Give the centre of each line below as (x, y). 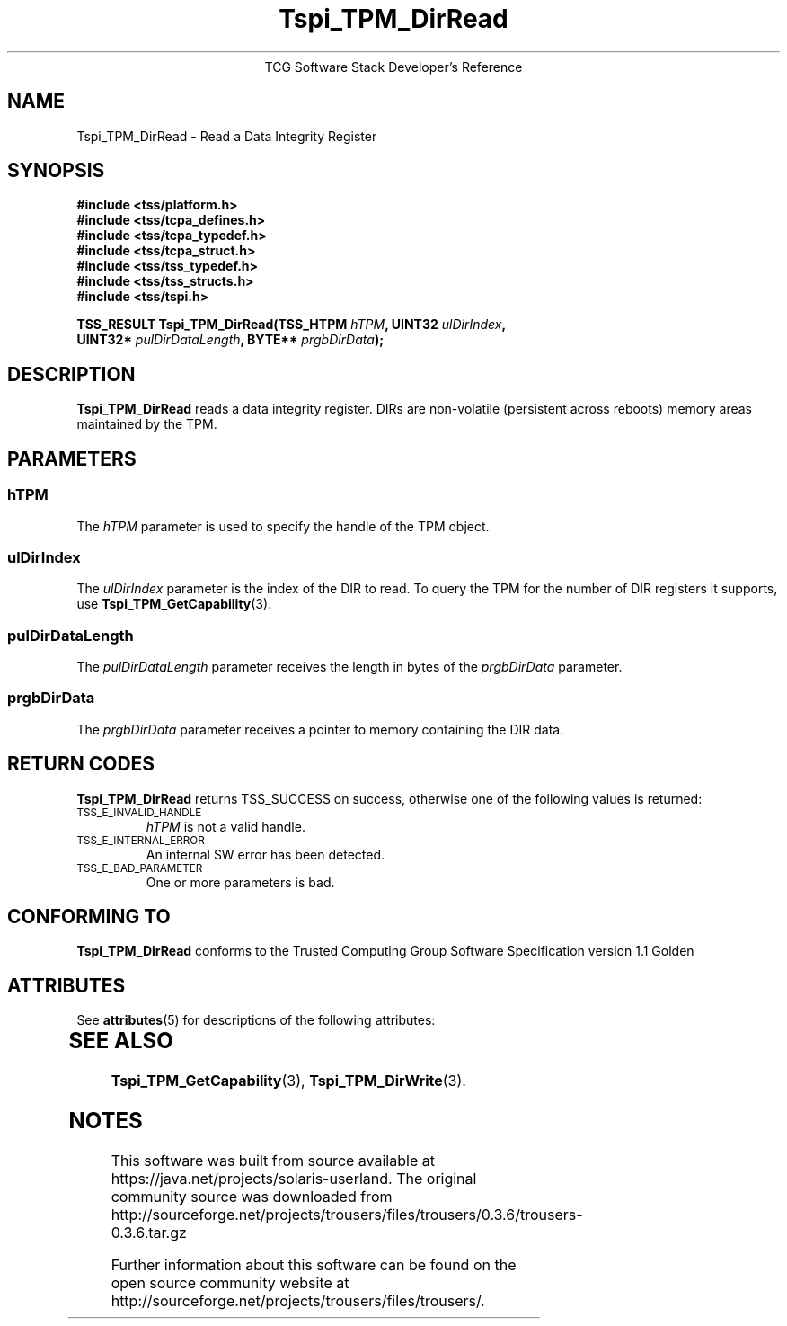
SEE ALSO (121, 1041)
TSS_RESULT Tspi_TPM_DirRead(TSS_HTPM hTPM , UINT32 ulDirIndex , (292, 325)
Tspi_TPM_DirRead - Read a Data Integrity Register (227, 136)
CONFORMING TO (89, 917)
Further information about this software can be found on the (314, 1265)
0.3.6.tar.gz (149, 1233)
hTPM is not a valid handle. (225, 826)
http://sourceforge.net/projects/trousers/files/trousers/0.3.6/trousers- (347, 1215)
